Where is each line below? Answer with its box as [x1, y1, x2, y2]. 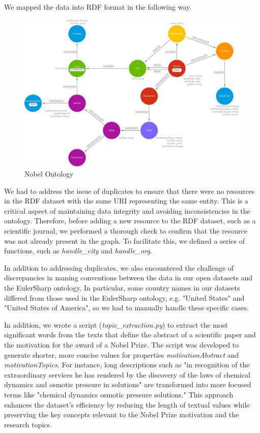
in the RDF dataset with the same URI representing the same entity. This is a [4, 195, 248, 206]
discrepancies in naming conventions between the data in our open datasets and [4, 272, 253, 283]
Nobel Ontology [24, 168, 74, 179]
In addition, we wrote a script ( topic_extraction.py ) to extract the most [4, 319, 228, 330]
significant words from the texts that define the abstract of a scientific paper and [4, 329, 256, 340]
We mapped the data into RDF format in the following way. [4, 2, 192, 12]
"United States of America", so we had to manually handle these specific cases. [4, 302, 249, 313]
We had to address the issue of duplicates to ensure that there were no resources [4, 185, 255, 196]
